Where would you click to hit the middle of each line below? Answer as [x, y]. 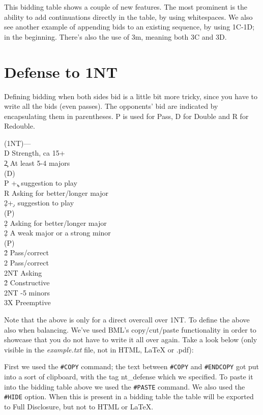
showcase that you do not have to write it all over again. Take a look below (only [131, 339]
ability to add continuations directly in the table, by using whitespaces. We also [128, 17]
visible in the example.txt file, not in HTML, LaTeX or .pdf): [99, 349]
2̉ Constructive [27, 283]
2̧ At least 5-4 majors [37, 163]
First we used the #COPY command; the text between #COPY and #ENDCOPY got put [132, 366]
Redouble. [20, 126]
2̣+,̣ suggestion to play [39, 203]
